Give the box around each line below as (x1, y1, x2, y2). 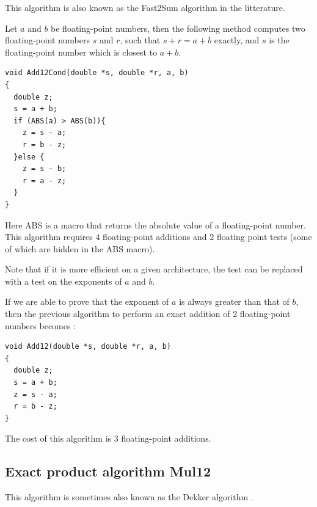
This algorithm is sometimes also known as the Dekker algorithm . (5, 491, 253, 503)
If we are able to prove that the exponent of (5, 295, 169, 308)
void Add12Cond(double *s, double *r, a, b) (5, 68, 189, 78)
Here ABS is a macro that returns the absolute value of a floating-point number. (5, 218, 306, 231)
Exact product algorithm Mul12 (5, 462, 211, 481)
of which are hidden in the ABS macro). (5, 242, 155, 255)
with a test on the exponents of (5, 274, 122, 287)
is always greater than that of (179, 295, 290, 308)
